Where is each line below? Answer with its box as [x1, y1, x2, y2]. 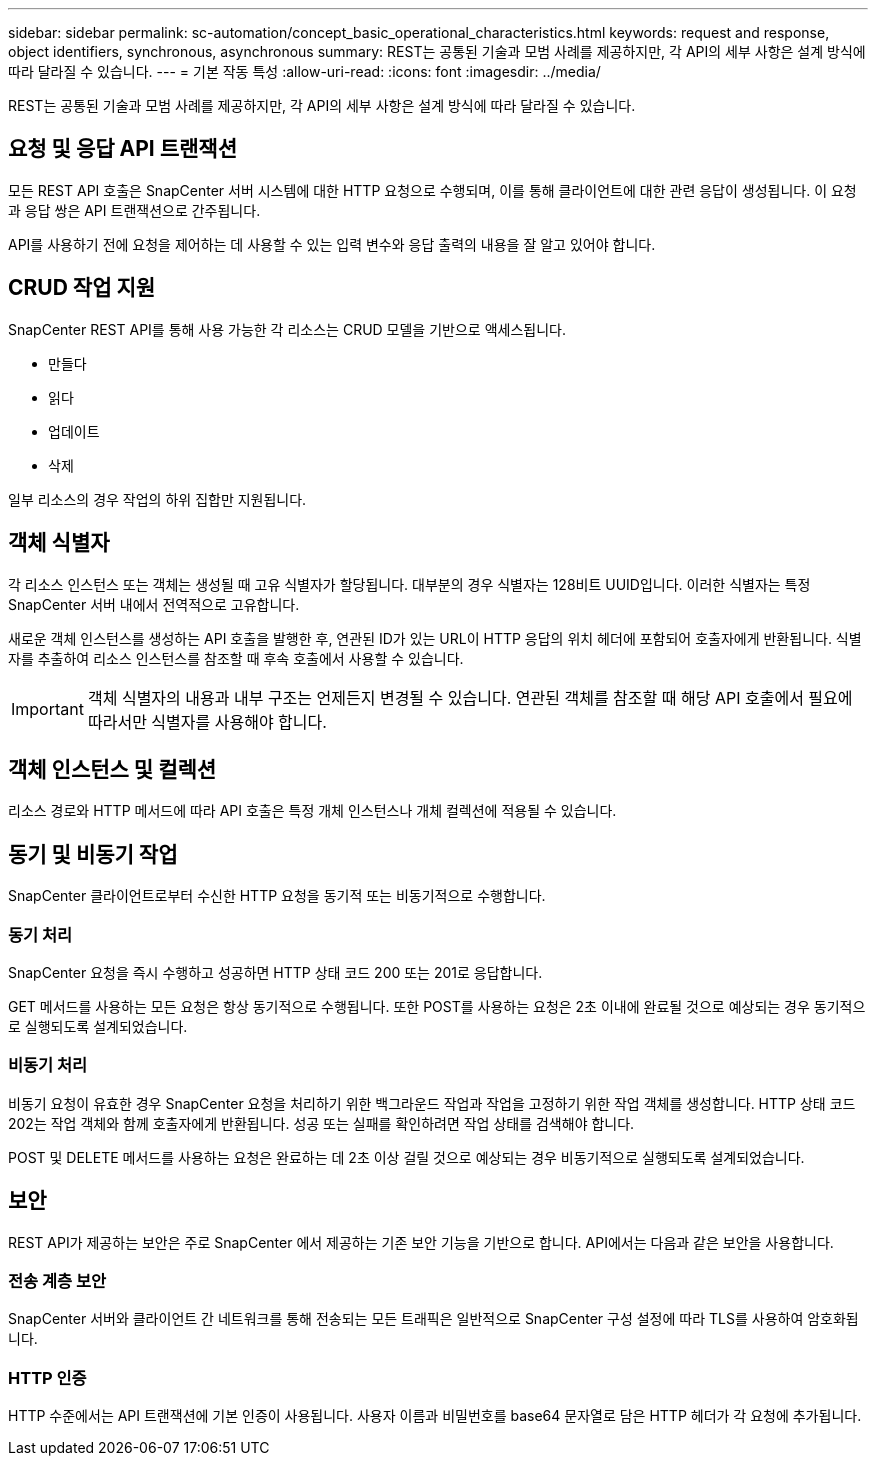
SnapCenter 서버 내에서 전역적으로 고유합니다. [8, 595, 300, 613]
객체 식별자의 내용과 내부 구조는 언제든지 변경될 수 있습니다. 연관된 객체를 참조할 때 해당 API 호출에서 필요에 [87, 687, 853, 708]
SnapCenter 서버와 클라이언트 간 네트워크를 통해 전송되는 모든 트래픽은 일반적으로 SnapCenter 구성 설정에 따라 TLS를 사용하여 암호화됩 [8, 1310, 859, 1328]
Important [11, 698, 84, 719]
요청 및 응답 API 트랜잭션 [8, 136, 237, 162]
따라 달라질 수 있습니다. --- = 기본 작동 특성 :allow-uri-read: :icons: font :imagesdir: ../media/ [8, 63, 601, 80]
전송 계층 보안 [8, 1270, 107, 1291]
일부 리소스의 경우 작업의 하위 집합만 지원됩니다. [8, 490, 307, 508]
